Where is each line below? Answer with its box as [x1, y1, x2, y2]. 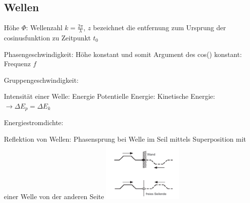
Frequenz [4, 58, 31, 69]
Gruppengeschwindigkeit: [4, 74, 79, 85]
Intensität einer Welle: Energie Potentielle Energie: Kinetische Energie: [4, 91, 215, 101]
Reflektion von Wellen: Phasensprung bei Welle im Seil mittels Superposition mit [4, 134, 247, 144]
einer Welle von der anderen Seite [4, 191, 104, 202]
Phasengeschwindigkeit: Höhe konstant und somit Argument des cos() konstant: [4, 49, 242, 59]
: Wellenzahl [26, 22, 63, 33]
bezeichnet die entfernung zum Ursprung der [93, 22, 226, 33]
